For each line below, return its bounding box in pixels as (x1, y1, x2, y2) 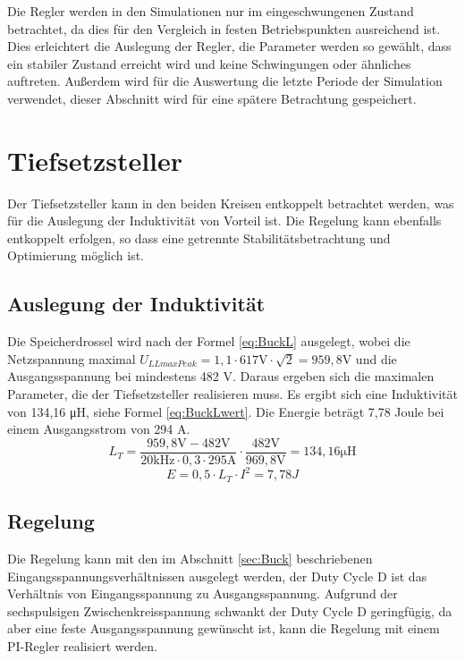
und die (355, 349, 397, 368)
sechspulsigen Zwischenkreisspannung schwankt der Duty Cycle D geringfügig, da (7, 601, 452, 620)
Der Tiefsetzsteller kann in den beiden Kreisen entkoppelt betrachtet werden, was (7, 193, 454, 212)
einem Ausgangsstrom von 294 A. (7, 419, 190, 438)
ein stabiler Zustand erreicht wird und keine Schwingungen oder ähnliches (7, 54, 411, 72)
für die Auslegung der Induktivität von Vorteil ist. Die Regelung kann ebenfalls (7, 211, 442, 230)
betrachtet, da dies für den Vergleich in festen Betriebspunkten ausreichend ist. (7, 19, 441, 38)
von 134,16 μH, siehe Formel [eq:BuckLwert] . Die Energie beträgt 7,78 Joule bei (7, 402, 444, 420)
